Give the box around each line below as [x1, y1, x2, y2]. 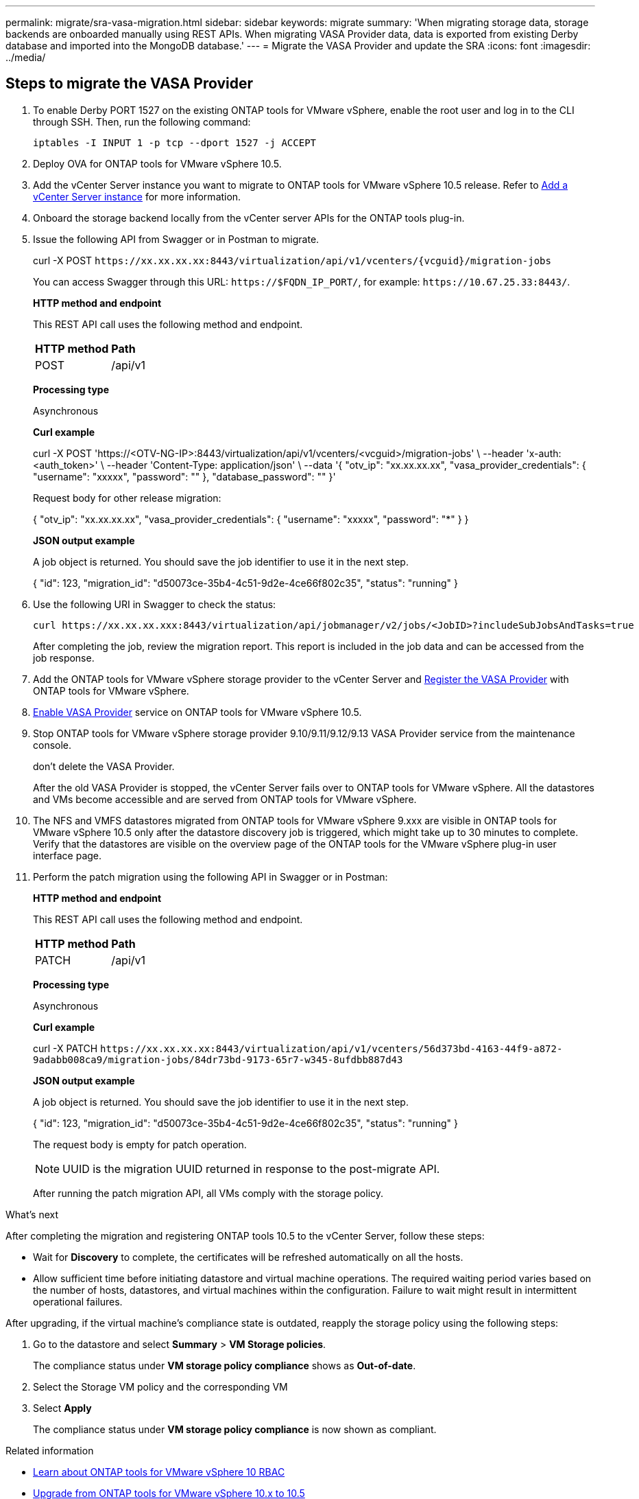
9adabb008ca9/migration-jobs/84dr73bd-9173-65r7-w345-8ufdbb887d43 [33, 1054, 403, 1065]
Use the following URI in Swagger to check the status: [33, 598, 276, 610]
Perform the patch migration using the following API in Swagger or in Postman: [33, 870, 388, 883]
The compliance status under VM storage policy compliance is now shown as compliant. [33, 1423, 437, 1435]
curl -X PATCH [33, 1042, 98, 1054]
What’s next [5, 1208, 59, 1220]
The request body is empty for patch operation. [33, 1138, 247, 1150]
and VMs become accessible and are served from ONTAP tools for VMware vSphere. [33, 793, 417, 805]
